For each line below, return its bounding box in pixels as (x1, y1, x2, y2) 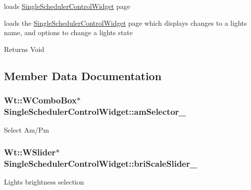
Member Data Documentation (4, 68, 162, 83)
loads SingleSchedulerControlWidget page (4, 1, 130, 11)
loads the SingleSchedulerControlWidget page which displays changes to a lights (4, 17, 247, 28)
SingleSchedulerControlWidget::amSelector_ (4, 105, 186, 117)
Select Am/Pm (4, 125, 49, 135)
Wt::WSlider (4, 145, 56, 158)
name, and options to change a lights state (4, 27, 133, 38)
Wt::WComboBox (4, 94, 77, 106)
